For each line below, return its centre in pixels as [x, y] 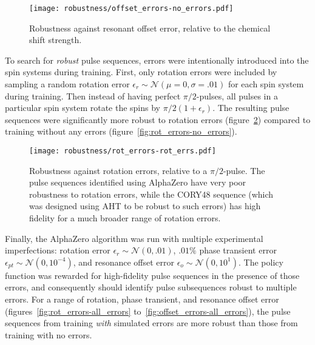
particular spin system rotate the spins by [83, 108]
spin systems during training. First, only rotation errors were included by [141, 72]
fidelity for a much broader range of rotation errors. [125, 218]
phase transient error [238, 250]
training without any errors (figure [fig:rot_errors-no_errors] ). [121, 131]
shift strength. [56, 40]
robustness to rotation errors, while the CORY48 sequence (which [151, 194]
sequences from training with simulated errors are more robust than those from [151, 323]
